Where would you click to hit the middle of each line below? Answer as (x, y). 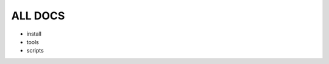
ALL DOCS (38, 16)
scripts (35, 51)
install (34, 34)
